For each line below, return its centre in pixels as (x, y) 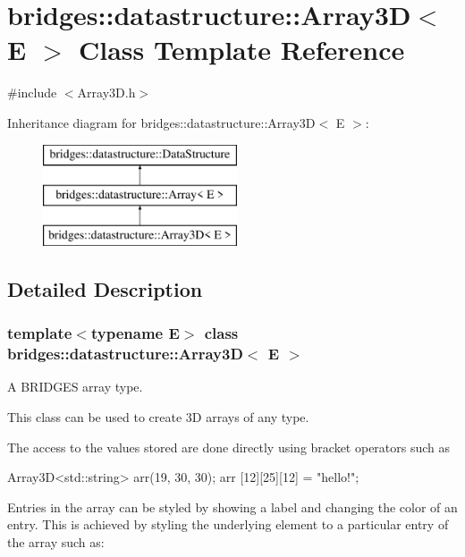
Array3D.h (106, 93)
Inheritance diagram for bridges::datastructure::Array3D (161, 122)
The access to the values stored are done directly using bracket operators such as (229, 447)
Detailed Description (105, 288)
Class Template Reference (241, 50)
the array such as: (56, 541)
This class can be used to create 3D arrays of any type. (158, 416)
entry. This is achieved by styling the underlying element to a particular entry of (228, 524)
